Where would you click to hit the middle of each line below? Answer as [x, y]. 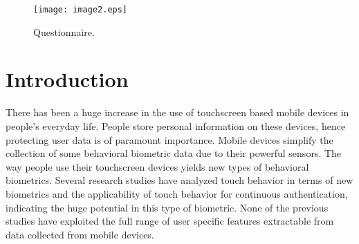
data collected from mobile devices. [80, 234]
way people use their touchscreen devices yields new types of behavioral [157, 166]
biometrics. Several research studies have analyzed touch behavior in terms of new [179, 180]
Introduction [67, 79]
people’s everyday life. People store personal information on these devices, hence [176, 125]
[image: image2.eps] [81, 10]
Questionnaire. [64, 31]
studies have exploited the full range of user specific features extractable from [170, 221]
